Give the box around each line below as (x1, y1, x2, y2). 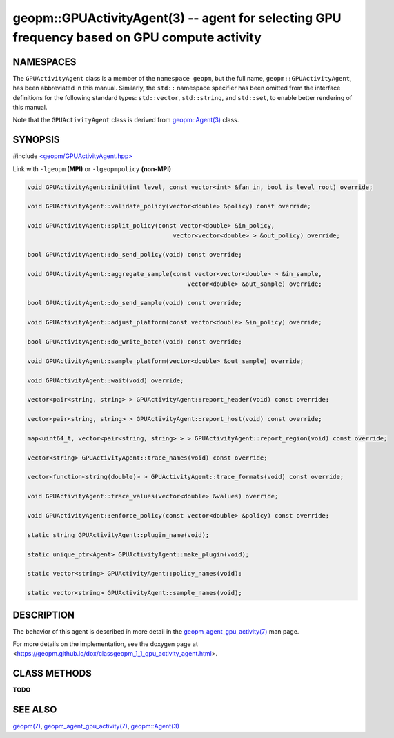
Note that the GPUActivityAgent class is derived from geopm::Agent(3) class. (12, 116, 239, 124)
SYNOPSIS (12, 134, 60, 146)
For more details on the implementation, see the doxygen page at (12, 640, 198, 648)
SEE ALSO (12, 704, 57, 716)
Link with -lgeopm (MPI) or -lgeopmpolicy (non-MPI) (12, 164, 172, 173)
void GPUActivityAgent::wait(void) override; (27, 376, 184, 385)
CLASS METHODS (12, 668, 92, 679)
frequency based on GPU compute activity (12, 30, 262, 45)
